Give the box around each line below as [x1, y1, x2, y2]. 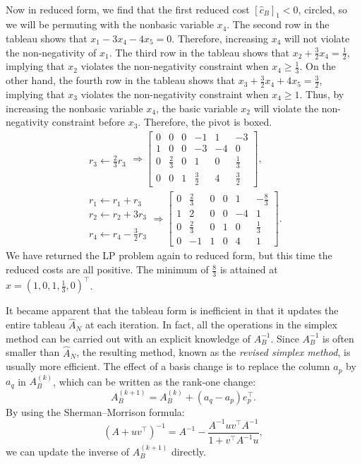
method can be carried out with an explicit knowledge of [6, 331, 251, 345]
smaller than [6, 345, 60, 359]
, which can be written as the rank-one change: [53, 374, 256, 388]
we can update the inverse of [6, 444, 130, 459]
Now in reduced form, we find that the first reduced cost [6, 1, 250, 16]
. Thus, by [299, 86, 344, 101]
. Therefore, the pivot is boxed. [138, 114, 272, 129]
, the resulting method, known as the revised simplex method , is [76, 345, 351, 359]
